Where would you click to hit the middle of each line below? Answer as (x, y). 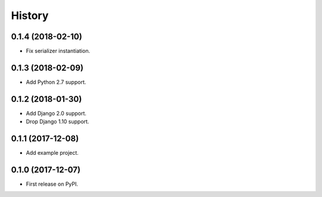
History (30, 15)
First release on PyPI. (52, 184)
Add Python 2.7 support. (56, 82)
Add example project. (52, 153)
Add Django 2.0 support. (56, 113)
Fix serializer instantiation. (58, 51)
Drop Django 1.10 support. (58, 121)
